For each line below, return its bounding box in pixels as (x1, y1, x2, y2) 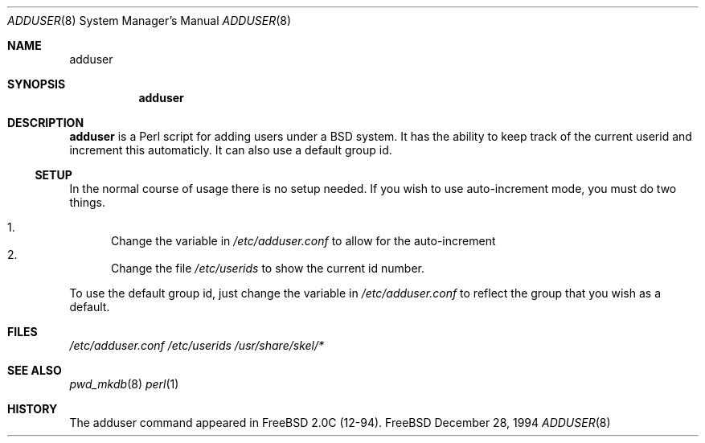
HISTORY (7, 402, 58, 416)
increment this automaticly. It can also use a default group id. (69, 143, 392, 157)
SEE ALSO (7, 363, 62, 377)
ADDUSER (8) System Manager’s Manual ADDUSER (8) (7, 14, 292, 27)
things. (69, 195, 105, 209)
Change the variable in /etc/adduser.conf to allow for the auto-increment (111, 234, 496, 248)
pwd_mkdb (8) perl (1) (69, 377, 179, 391)
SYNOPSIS (7, 77, 66, 91)
